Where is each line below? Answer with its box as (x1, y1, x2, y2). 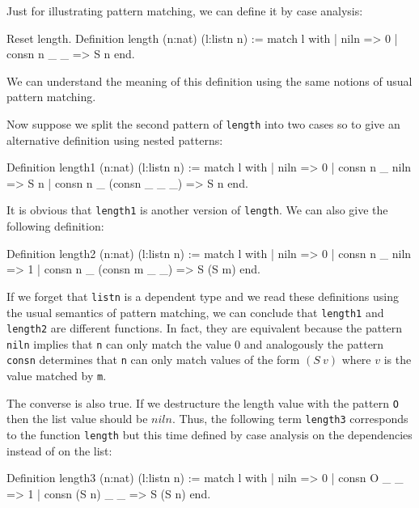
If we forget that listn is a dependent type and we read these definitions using (6, 287, 399, 304)
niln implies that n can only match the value (6, 335, 231, 352)
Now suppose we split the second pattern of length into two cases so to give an (6, 115, 400, 132)
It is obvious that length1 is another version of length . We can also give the (6, 201, 388, 218)
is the (383, 351, 412, 368)
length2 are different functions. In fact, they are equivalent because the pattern (6, 320, 403, 337)
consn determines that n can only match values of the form (6, 351, 300, 368)
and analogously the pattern (243, 335, 384, 352)
